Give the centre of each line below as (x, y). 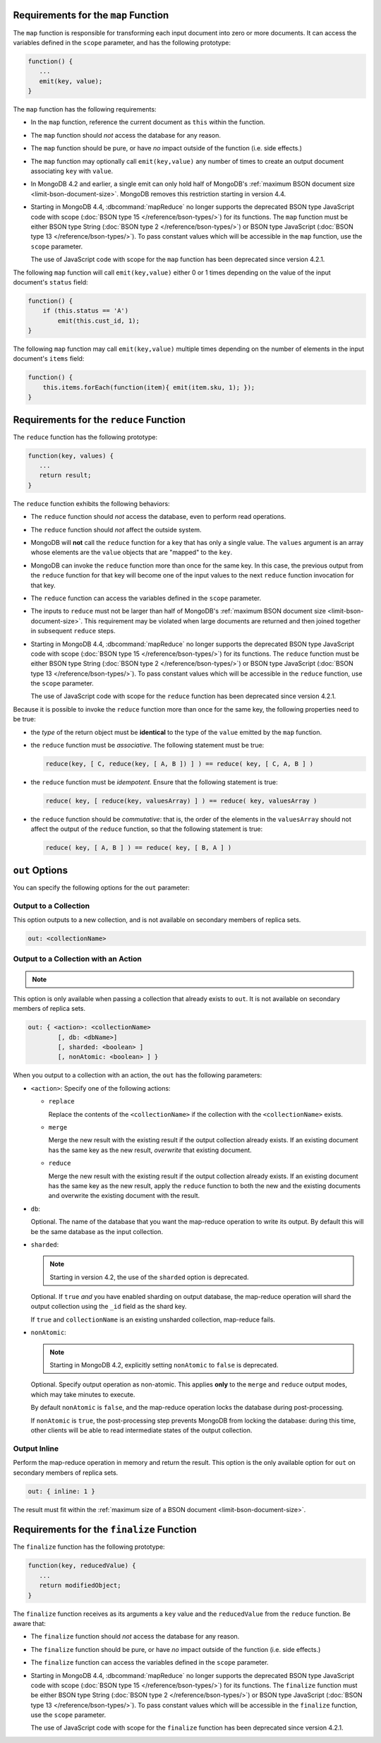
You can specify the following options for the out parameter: (101, 887)
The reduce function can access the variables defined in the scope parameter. (146, 598)
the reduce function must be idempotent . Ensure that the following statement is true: (154, 782)
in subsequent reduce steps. (73, 631)
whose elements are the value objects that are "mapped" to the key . (132, 552)
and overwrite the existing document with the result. (124, 1196)
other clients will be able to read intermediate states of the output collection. (141, 1430)
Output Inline (36, 1449)
